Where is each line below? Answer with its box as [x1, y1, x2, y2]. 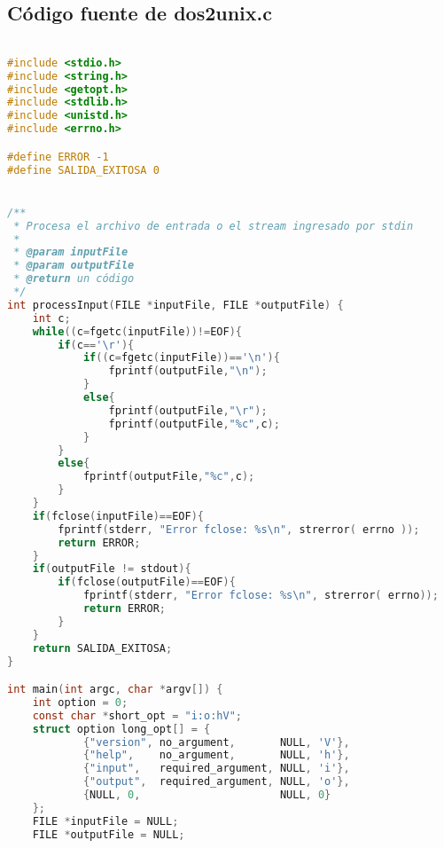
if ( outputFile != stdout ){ [32, 562, 191, 576]
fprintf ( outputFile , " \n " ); [108, 365, 268, 378]
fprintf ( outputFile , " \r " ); [108, 404, 268, 417]
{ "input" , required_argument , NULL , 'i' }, [82, 762, 350, 775]
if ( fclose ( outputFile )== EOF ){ [58, 576, 236, 589]
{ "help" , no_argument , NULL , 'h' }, [82, 749, 350, 762]
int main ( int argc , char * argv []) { [7, 683, 223, 696]
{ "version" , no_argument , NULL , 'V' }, [82, 735, 350, 749]
